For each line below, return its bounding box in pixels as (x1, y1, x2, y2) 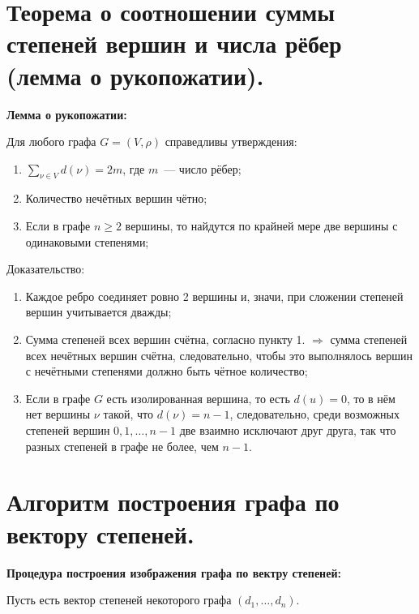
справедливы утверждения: (165, 133, 297, 150)
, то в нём (346, 389, 395, 406)
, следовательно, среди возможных (229, 406, 400, 423)
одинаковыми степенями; (25, 233, 149, 250)
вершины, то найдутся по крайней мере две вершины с (125, 217, 398, 234)
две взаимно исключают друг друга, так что (179, 422, 396, 439)
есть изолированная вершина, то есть (106, 389, 290, 406)
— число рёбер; (164, 160, 242, 177)
